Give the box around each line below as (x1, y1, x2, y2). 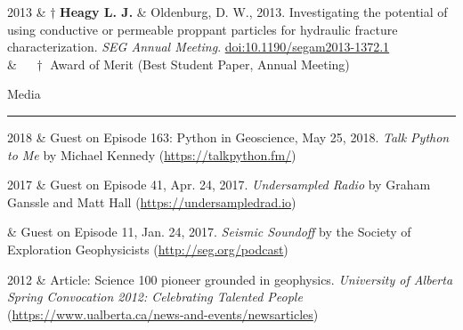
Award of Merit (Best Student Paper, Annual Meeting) (50, 54, 350, 73)
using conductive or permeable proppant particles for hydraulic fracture (7, 20, 398, 38)
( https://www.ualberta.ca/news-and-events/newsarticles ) (7, 304, 319, 323)
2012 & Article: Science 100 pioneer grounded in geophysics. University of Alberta (7, 270, 453, 288)
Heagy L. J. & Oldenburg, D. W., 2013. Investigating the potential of (60, 3, 448, 20)
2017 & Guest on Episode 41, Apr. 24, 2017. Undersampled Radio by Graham (7, 175, 431, 194)
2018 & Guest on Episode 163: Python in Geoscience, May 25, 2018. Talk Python (7, 127, 450, 146)
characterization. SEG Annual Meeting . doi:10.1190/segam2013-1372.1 (7, 37, 390, 56)
